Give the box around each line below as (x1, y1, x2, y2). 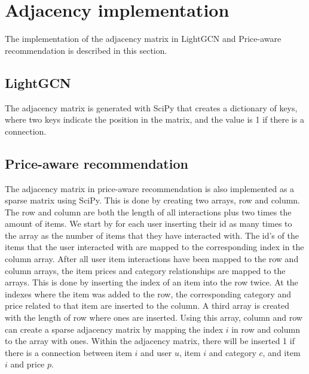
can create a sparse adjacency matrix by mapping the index (5, 323, 224, 335)
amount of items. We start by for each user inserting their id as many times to (5, 217, 292, 230)
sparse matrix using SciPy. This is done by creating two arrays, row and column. (5, 194, 301, 206)
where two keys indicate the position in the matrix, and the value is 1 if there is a (5, 113, 304, 126)
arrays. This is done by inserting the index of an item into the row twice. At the (5, 276, 298, 288)
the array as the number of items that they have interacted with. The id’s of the (5, 229, 299, 241)
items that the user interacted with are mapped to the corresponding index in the (5, 241, 304, 253)
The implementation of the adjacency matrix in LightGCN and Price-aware (5, 32, 282, 45)
